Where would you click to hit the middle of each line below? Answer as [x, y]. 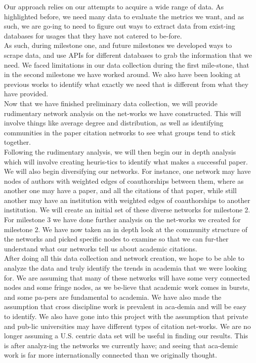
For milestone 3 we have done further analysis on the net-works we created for [123, 220]
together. [18, 142]
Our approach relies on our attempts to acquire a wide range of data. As [114, 6]
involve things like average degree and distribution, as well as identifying [114, 123]
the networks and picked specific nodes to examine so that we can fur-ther [116, 239]
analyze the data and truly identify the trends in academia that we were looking [126, 268]
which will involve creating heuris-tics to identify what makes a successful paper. [126, 161]
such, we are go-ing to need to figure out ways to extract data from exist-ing [120, 26]
